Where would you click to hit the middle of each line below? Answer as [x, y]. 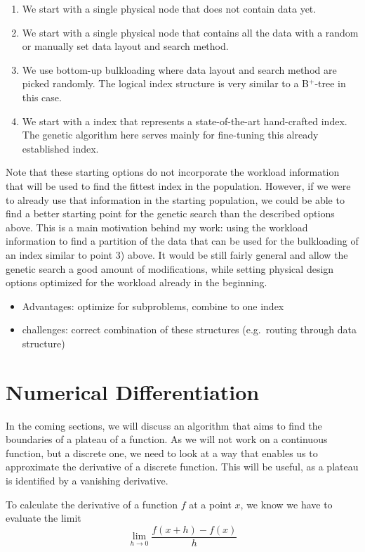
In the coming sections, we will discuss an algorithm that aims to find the [164, 425]
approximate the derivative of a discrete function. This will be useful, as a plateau [182, 467]
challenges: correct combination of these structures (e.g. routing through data [189, 329]
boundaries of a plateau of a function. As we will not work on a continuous [167, 439]
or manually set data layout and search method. [125, 46]
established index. [60, 148]
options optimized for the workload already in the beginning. [137, 282]
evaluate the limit [44, 518]
